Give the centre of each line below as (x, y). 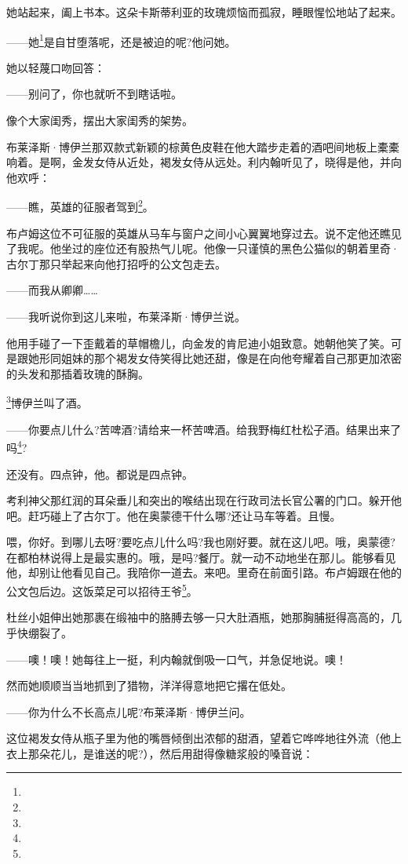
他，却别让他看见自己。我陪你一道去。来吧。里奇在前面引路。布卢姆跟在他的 (204, 572)
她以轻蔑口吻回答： (56, 67)
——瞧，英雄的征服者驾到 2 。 (80, 206)
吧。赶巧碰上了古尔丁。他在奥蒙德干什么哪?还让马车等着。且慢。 (174, 515)
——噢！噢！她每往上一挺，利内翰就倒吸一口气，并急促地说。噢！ (177, 659)
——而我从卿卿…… (52, 290)
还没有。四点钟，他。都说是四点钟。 (100, 474)
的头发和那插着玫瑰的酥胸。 (78, 373)
